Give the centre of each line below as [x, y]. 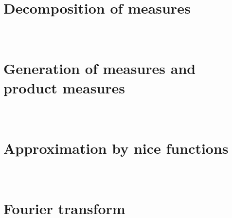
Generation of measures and [100, 68]
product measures [64, 87]
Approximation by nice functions [116, 148]
